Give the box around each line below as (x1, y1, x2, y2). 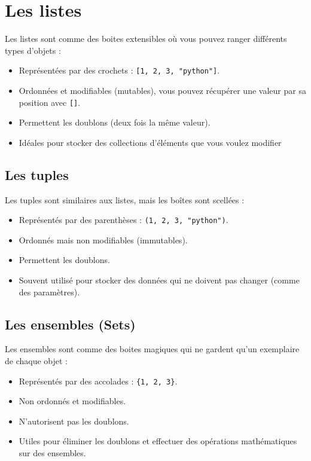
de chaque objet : (5, 355, 68, 367)
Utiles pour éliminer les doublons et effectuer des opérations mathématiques (19, 435, 297, 447)
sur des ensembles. (19, 447, 86, 459)
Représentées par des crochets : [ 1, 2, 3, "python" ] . (19, 64, 220, 77)
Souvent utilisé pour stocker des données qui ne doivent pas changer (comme (19, 274, 300, 286)
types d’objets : (5, 44, 61, 56)
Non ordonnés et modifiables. (19, 395, 126, 407)
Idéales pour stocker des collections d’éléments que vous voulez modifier (19, 136, 282, 148)
